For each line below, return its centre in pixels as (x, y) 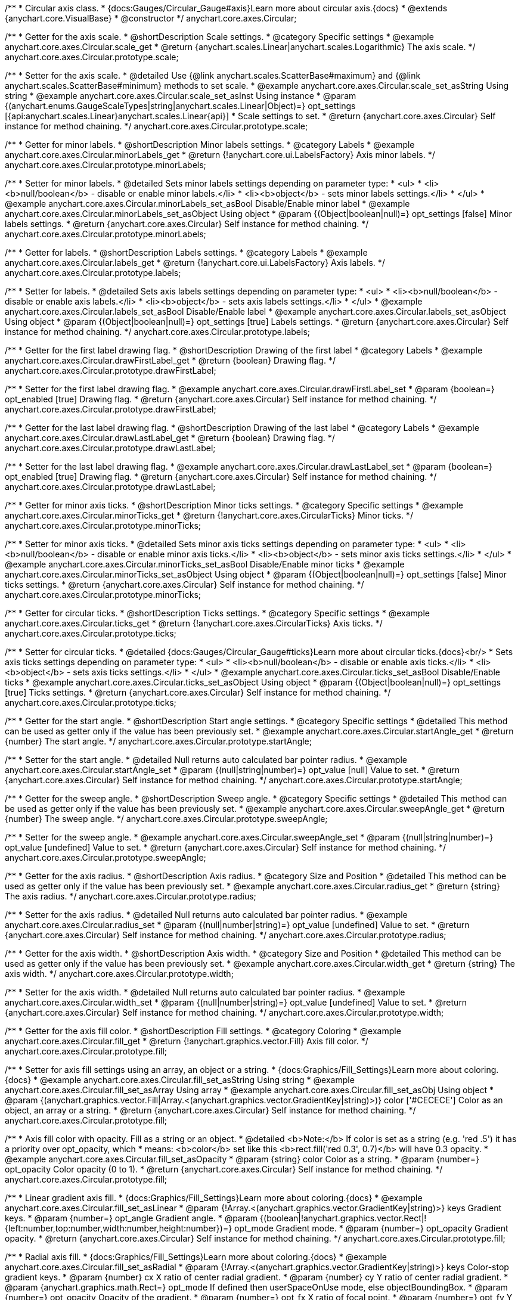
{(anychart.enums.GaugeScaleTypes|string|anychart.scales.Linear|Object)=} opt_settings (180, 106)
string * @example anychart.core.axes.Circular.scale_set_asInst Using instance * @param (181, 96)
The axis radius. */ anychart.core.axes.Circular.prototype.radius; (131, 896)
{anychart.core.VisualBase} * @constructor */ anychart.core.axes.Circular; (151, 18)
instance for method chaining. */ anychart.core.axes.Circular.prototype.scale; (156, 126)
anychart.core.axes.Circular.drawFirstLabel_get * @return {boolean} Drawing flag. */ (170, 360)
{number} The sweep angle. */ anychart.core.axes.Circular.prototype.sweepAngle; (166, 819)
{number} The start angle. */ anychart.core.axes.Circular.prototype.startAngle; (159, 741)
